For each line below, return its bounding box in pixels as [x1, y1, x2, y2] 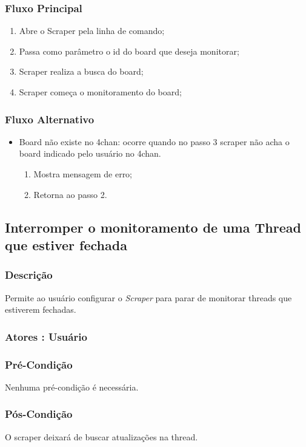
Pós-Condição [5, 406, 73, 421]
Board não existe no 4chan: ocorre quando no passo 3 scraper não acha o [19, 135, 290, 148]
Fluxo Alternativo [5, 111, 95, 126]
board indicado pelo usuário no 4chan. [19, 147, 161, 160]
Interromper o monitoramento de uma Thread [5, 217, 301, 236]
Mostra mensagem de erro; [33, 168, 133, 180]
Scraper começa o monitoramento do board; [19, 86, 182, 98]
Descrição [5, 267, 53, 282]
